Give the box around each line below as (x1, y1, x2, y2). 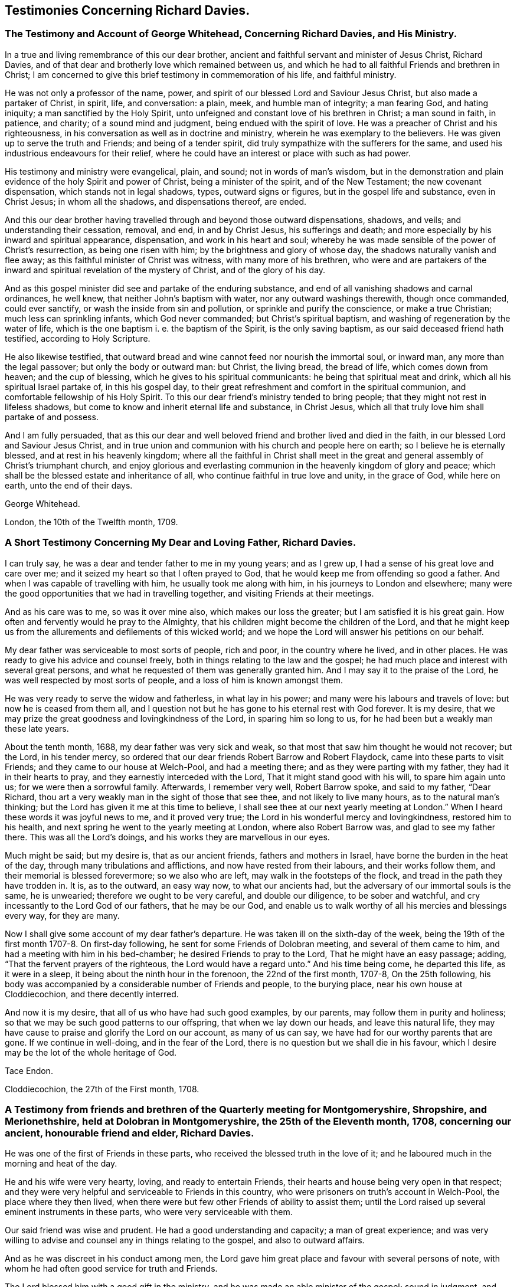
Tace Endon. (5, 1065, 53, 1076)
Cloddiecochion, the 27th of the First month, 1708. (5, 1083, 199, 1094)
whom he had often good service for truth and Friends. (5, 1263, 218, 1274)
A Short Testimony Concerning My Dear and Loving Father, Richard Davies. (5, 536, 356, 549)
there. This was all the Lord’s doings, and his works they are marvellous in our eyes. (5, 831, 330, 842)
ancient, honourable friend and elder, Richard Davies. (5, 1126, 254, 1139)
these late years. (5, 723, 69, 733)
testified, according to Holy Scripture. (5, 333, 150, 343)
